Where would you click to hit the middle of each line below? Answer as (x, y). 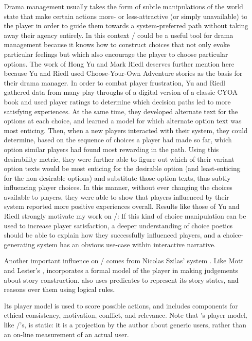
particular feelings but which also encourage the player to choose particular (116, 54)
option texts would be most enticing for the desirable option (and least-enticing (122, 168)
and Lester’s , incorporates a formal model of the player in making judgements (121, 270)
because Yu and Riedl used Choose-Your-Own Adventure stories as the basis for (123, 73)
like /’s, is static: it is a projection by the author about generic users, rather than (125, 324)
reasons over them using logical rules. (59, 289)
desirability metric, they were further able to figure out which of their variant (119, 159)
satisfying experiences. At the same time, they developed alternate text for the (121, 111)
